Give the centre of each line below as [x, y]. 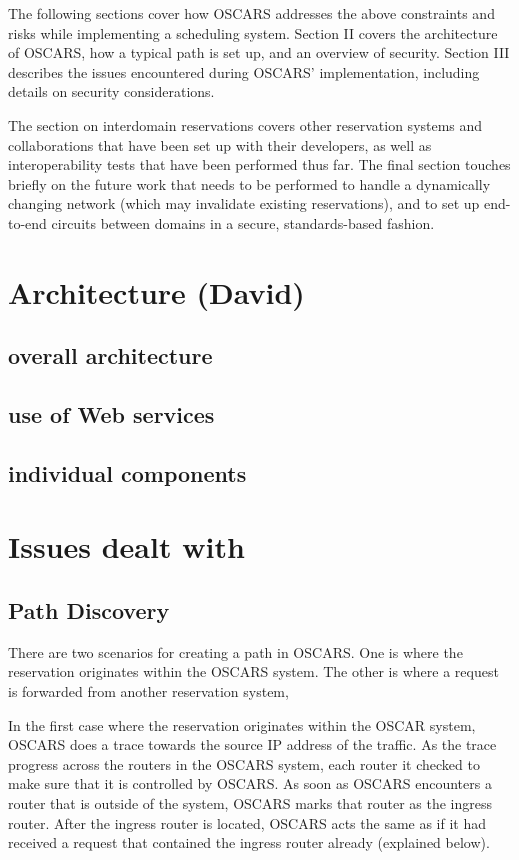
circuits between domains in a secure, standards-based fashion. [243, 222]
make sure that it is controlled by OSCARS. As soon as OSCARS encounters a [250, 783]
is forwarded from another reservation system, [148, 691]
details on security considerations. [111, 91]
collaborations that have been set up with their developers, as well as [220, 144]
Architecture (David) [156, 291]
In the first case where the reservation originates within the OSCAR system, [242, 724]
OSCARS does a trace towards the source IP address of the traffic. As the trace [252, 744]
